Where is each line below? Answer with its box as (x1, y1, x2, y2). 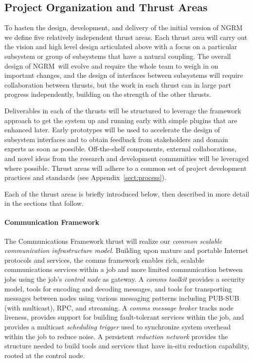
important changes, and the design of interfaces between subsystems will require (4, 70, 243, 80)
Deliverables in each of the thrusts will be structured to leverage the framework (4, 105, 241, 115)
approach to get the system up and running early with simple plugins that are (4, 115, 237, 125)
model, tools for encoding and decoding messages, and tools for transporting (4, 283, 232, 293)
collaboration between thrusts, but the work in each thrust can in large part (4, 79, 231, 90)
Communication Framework (4, 217, 99, 227)
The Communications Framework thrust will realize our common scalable (4, 235, 222, 246)
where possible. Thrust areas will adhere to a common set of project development (4, 163, 247, 173)
